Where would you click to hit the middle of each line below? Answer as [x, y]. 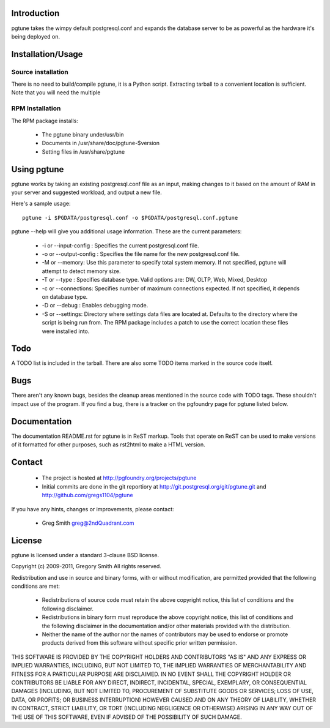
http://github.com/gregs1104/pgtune [88, 495]
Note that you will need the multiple [56, 92]
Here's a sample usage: [41, 204]
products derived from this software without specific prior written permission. [140, 643]
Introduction [35, 13]
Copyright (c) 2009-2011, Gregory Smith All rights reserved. [86, 566]
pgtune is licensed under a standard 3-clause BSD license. [85, 555]
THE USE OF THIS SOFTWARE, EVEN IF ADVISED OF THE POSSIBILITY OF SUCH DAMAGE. [127, 717]
